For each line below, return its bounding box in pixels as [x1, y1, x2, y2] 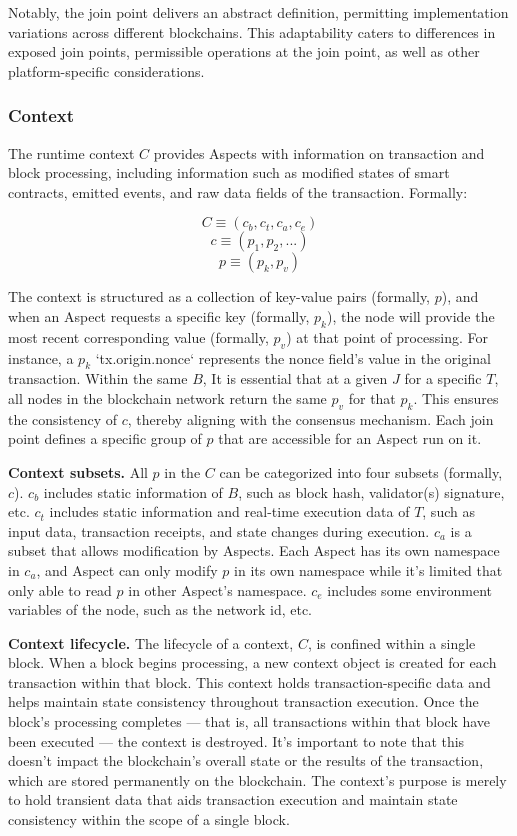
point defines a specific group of [8, 428, 202, 449]
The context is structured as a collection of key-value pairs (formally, [8, 286, 431, 307]
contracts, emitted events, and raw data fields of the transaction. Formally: [8, 181, 468, 202]
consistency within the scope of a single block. [8, 809, 290, 830]
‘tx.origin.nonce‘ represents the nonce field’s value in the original [95, 347, 491, 368]
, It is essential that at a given [202, 368, 388, 389]
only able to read [8, 579, 112, 600]
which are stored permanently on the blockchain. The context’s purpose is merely [8, 769, 507, 790]
